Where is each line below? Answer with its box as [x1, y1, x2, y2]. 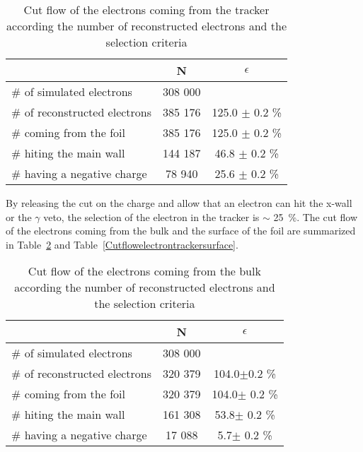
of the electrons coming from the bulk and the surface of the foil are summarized [6, 223, 356, 238]
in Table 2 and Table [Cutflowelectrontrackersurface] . [6, 237, 238, 251]
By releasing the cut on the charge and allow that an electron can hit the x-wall [6, 196, 352, 210]
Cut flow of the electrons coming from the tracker [23, 1, 270, 18]
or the [6, 209, 32, 224]
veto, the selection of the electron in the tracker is [43, 209, 260, 224]
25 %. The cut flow [273, 209, 358, 224]
